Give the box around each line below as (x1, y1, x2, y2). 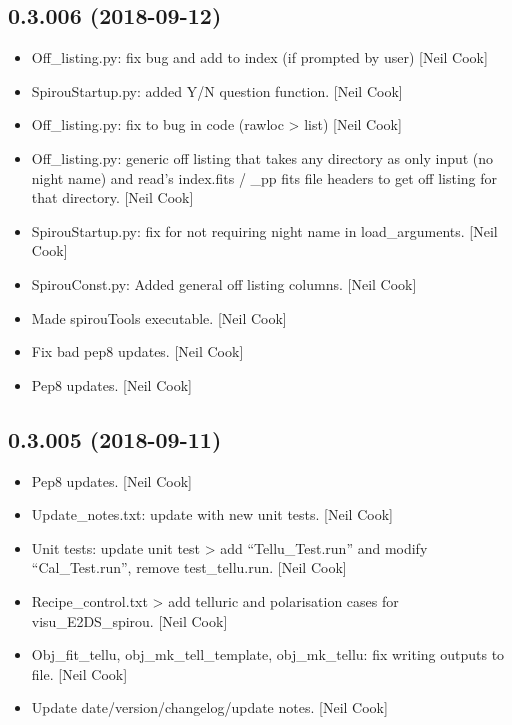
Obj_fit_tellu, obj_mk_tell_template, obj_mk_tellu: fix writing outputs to (31, 644, 505, 665)
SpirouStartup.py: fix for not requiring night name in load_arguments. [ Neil (31, 220, 498, 241)
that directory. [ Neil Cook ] (31, 187, 194, 208)
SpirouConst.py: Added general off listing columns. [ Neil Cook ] (31, 273, 417, 294)
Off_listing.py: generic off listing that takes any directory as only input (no (31, 147, 494, 168)
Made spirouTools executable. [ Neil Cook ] (31, 307, 287, 328)
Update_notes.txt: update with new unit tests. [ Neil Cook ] (31, 504, 393, 525)
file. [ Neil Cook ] (31, 663, 128, 684)
